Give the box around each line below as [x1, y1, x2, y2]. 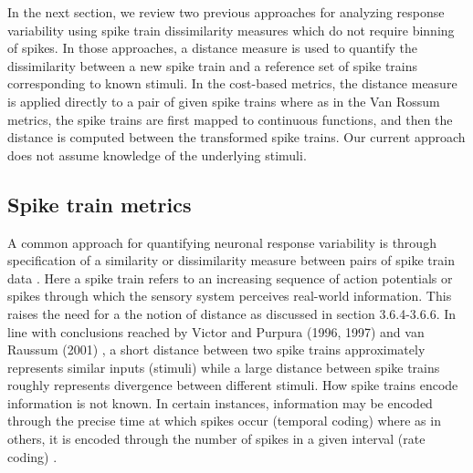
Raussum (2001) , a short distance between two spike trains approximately [7, 340, 426, 359]
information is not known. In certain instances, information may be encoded [7, 393, 433, 412]
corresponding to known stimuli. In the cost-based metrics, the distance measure [7, 74, 457, 93]
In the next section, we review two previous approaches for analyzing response [7, 3, 445, 21]
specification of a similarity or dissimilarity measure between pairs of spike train [7, 251, 455, 270]
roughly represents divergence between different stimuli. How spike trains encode [7, 375, 458, 395]
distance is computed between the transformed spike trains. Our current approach [7, 128, 466, 147]
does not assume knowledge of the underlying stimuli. [7, 145, 307, 164]
